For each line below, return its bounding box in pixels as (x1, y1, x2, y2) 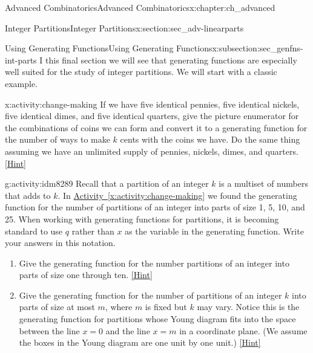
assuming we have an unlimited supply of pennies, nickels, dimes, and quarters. (5, 144, 298, 157)
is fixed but (145, 300, 187, 313)
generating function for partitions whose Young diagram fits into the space (19, 313, 296, 325)
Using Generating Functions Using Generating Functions (5, 42, 213, 54)
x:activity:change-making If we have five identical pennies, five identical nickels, (5, 97, 300, 110)
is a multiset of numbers (219, 177, 308, 190)
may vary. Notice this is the (197, 300, 300, 313)
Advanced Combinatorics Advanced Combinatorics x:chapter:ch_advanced (5, 1, 275, 13)
